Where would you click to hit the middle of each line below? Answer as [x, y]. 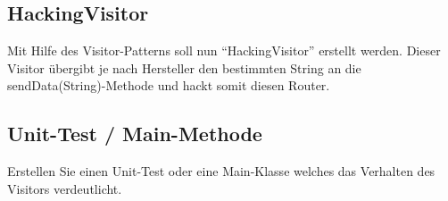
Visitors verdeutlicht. [65, 188]
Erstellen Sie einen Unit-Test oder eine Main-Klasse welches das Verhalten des [221, 171]
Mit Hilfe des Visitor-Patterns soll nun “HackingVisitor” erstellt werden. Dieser [224, 50]
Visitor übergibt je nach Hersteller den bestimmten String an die [184, 67]
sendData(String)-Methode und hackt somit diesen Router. [169, 85]
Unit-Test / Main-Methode [135, 134]
